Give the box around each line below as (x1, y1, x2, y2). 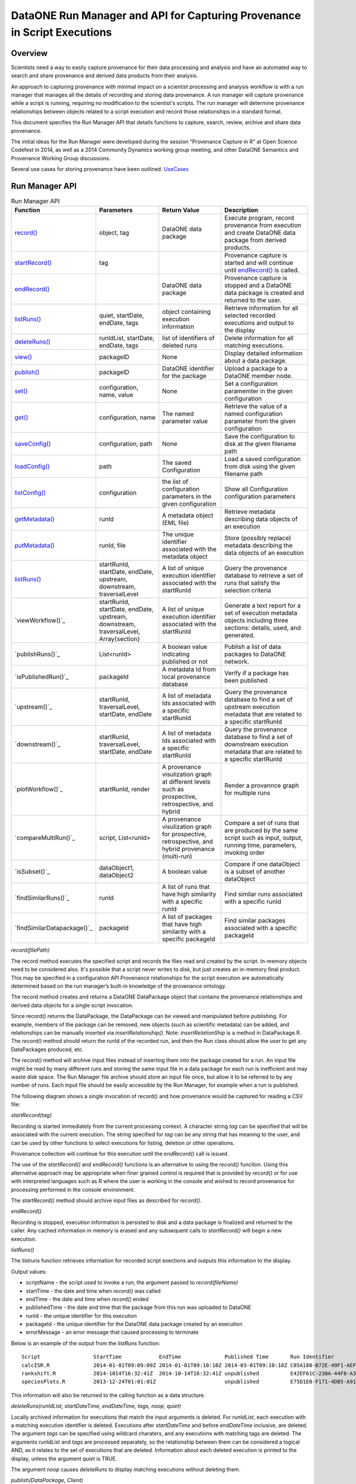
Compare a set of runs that (224, 819, 300, 827)
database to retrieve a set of (224, 572, 304, 580)
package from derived (224, 236, 287, 245)
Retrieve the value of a (224, 402, 288, 411)
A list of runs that (162, 883, 210, 891)
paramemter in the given (224, 387, 293, 395)
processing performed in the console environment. (11, 1186, 135, 1193)
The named (162, 410, 194, 418)
